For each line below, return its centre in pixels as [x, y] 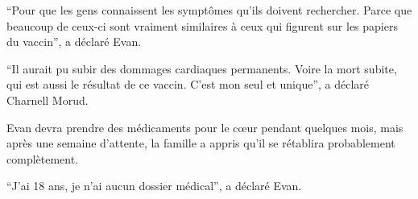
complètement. [43, 158]
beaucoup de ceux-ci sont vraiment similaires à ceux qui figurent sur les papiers [202, 25]
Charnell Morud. [48, 99]
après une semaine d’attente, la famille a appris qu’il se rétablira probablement [201, 143]
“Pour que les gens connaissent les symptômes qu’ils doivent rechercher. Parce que [209, 10]
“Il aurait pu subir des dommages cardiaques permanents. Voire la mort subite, [202, 68]
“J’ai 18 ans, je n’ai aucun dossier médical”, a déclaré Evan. [154, 186]
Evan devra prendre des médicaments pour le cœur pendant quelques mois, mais [205, 127]
